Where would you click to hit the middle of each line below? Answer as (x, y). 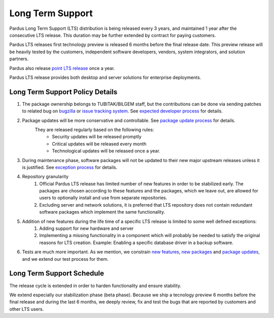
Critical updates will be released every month (99, 144)
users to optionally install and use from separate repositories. (103, 198)
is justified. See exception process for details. (70, 167)
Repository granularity (45, 177)
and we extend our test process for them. (65, 259)
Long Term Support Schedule (57, 273)
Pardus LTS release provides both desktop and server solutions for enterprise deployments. (105, 77)
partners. (19, 59)
